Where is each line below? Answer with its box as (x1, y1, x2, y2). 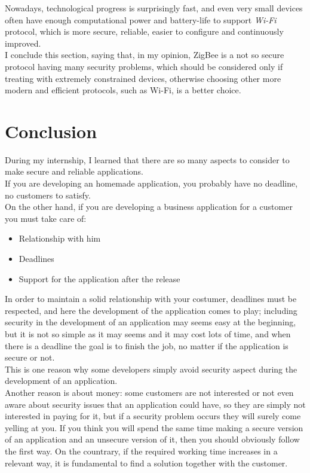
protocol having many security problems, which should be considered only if (5, 60, 283, 72)
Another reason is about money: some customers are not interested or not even (5, 386, 294, 398)
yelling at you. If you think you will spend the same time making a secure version (5, 421, 303, 434)
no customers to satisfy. (5, 188, 91, 201)
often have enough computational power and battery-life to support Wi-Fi (5, 13, 277, 26)
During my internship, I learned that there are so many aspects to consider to (5, 153, 290, 166)
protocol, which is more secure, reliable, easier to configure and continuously (5, 25, 284, 38)
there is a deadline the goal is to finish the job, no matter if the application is (5, 339, 288, 352)
